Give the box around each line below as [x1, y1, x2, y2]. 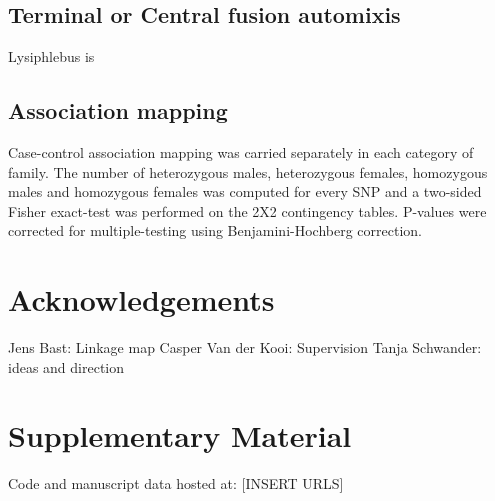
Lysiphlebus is [8, 46, 95, 67]
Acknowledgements [8, 279, 275, 320]
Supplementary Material [8, 415, 352, 456]
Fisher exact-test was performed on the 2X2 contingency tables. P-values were [8, 200, 487, 221]
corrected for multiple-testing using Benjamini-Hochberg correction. [8, 220, 422, 241]
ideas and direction [8, 356, 125, 377]
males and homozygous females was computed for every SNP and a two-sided [8, 181, 482, 202]
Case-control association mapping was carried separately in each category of [8, 142, 474, 162]
